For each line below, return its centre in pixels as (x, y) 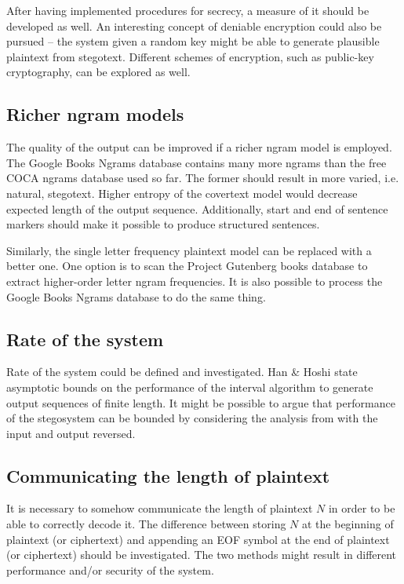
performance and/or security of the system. (110, 569)
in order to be (362, 508)
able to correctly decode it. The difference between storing (146, 524)
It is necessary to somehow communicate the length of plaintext (160, 508)
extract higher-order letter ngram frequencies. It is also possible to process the (195, 281)
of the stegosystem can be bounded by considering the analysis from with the (192, 418)
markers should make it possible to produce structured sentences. (163, 224)
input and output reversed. (71, 433)
